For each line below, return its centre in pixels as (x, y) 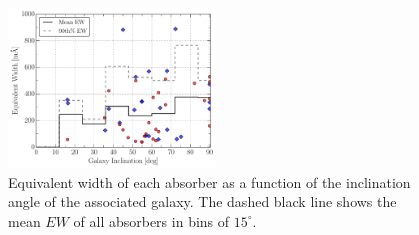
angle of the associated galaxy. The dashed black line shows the (202, 201)
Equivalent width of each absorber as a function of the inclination (209, 181)
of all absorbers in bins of (151, 220)
